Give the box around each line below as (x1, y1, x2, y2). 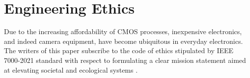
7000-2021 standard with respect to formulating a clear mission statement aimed (4, 55, 246, 65)
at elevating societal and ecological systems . (4, 64, 138, 75)
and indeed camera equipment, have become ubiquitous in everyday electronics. (4, 36, 243, 46)
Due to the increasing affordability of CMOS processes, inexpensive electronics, (4, 26, 242, 37)
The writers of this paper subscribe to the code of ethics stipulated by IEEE (4, 45, 234, 56)
